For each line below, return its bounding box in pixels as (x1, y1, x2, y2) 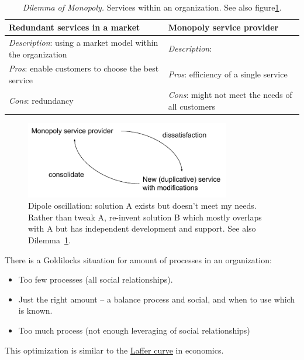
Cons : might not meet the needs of (168, 88, 292, 100)
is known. (18, 304, 53, 317)
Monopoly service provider (168, 21, 279, 33)
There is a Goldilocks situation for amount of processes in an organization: (5, 253, 272, 266)
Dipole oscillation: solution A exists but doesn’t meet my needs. (28, 199, 257, 212)
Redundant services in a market (9, 21, 140, 33)
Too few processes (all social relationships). (18, 273, 173, 286)
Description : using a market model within (9, 36, 158, 49)
